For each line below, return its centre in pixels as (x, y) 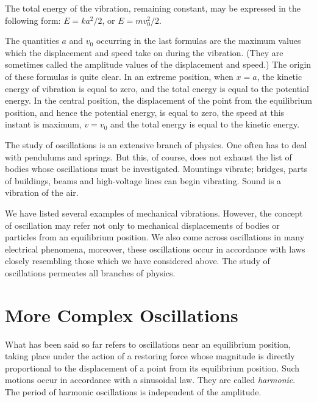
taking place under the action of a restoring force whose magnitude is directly (150, 356)
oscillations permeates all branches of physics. (90, 272)
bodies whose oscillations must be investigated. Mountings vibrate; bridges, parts (156, 169)
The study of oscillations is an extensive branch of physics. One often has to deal (156, 144)
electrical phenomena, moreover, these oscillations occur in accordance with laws (155, 249)
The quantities (32, 41)
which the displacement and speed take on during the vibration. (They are (144, 52)
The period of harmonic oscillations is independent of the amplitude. (133, 391)
